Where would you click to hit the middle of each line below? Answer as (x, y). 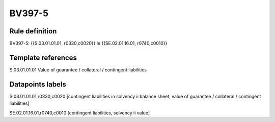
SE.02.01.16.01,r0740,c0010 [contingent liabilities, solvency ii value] (80, 113)
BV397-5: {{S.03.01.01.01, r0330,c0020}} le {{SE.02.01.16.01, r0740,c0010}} (88, 44)
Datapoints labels (38, 84)
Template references (43, 57)
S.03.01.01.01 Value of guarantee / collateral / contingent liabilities (78, 70)
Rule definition (33, 31)
